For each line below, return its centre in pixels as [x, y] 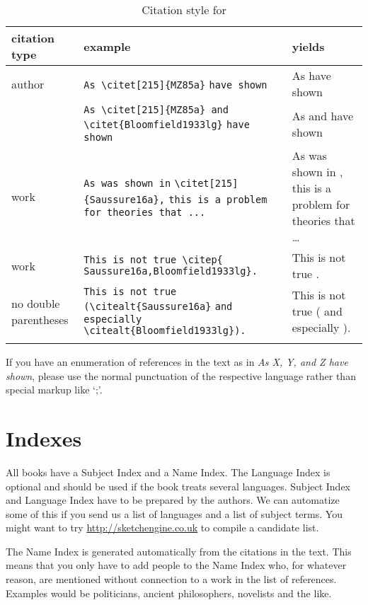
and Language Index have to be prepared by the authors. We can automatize [173, 500]
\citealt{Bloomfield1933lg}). [165, 330]
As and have [323, 115]
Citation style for [184, 10]
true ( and [317, 311]
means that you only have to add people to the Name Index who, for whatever [176, 565]
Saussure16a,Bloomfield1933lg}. [171, 271]
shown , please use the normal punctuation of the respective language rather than [181, 375]
